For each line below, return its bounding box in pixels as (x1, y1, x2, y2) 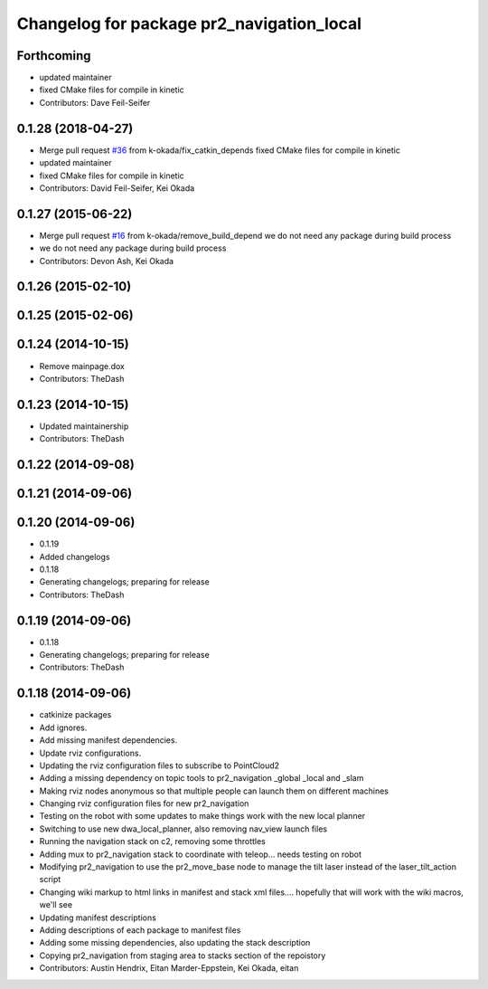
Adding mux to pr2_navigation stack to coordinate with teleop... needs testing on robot (39, 849, 361, 860)
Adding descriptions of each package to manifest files (39, 924, 241, 936)
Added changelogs (39, 551, 110, 562)
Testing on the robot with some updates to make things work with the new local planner (39, 811, 366, 822)
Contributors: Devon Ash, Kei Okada (39, 255, 174, 266)
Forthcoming (16, 48, 91, 63)
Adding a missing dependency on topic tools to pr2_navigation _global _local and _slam (39, 773, 364, 784)
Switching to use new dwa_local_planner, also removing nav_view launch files (39, 823, 328, 834)
